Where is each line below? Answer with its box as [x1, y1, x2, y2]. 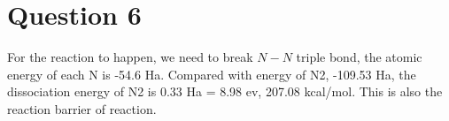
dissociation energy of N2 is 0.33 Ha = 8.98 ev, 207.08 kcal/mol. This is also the [7, 82, 443, 101]
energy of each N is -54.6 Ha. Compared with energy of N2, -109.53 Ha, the [7, 64, 416, 83]
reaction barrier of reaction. [7, 99, 157, 117]
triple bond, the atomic [296, 48, 422, 66]
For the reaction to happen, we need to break [7, 48, 253, 66]
